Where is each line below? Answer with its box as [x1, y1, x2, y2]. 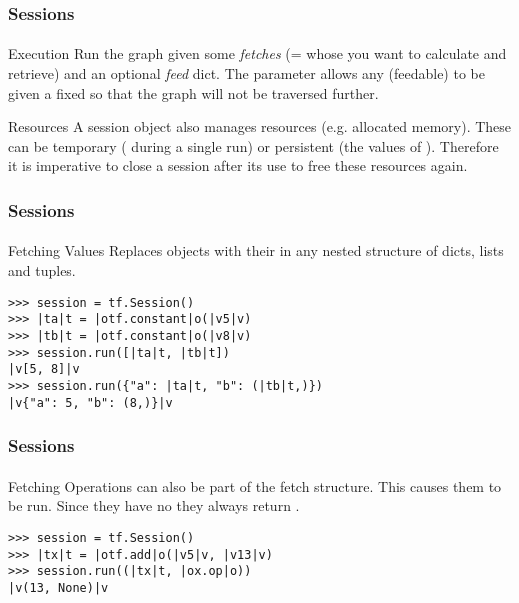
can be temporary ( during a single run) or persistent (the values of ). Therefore [8, 135, 499, 156]
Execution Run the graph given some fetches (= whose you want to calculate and [8, 43, 507, 64]
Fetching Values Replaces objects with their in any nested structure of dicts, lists [8, 240, 504, 261]
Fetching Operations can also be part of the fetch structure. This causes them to [8, 475, 502, 496]
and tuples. [8, 260, 76, 281]
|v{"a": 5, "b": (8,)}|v [8, 395, 173, 410]
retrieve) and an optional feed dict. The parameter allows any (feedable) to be [8, 63, 485, 84]
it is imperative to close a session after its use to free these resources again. [8, 155, 468, 176]
